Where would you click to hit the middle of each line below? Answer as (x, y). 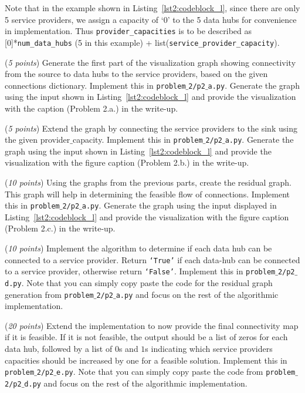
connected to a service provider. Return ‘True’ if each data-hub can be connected (152, 259)
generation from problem (49, 294)
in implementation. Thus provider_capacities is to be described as (128, 31)
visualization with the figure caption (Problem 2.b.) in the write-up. (127, 162)
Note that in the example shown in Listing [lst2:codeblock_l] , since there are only (152, 8)
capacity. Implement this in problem (138, 140)
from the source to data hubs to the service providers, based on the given (136, 74)
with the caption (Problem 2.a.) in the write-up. (91, 108)
